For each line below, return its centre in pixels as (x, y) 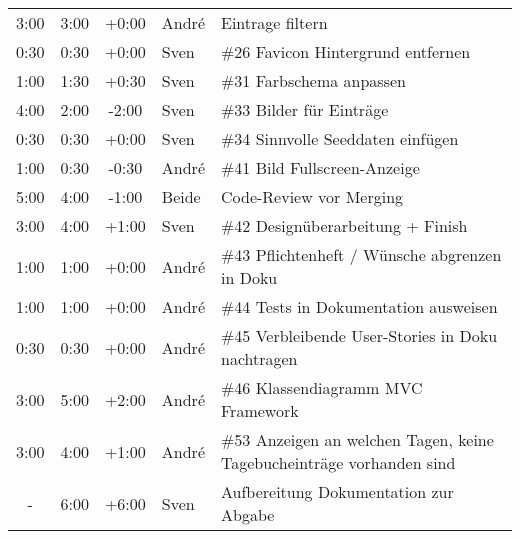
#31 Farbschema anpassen (313, 80)
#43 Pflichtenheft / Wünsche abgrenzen (361, 254)
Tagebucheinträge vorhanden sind (338, 462)
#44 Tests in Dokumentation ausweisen (359, 306)
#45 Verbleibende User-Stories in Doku (359, 335)
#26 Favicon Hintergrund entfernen (345, 51)
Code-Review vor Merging (312, 196)
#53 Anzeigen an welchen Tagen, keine (357, 439)
